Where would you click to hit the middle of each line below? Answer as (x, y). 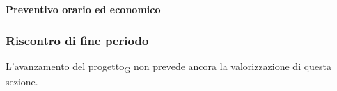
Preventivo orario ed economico (83, 9)
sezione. (22, 81)
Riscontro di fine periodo (77, 40)
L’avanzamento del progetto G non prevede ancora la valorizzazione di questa (169, 67)
